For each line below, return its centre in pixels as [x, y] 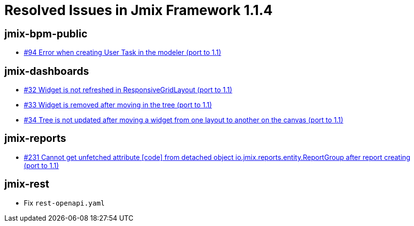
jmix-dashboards [47, 71]
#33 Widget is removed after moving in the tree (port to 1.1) [118, 105]
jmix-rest [27, 184]
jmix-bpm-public [46, 34]
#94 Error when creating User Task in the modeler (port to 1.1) [123, 52]
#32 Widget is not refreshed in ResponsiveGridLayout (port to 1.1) [128, 90]
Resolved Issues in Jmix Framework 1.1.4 [138, 10]
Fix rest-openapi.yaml [64, 203]
